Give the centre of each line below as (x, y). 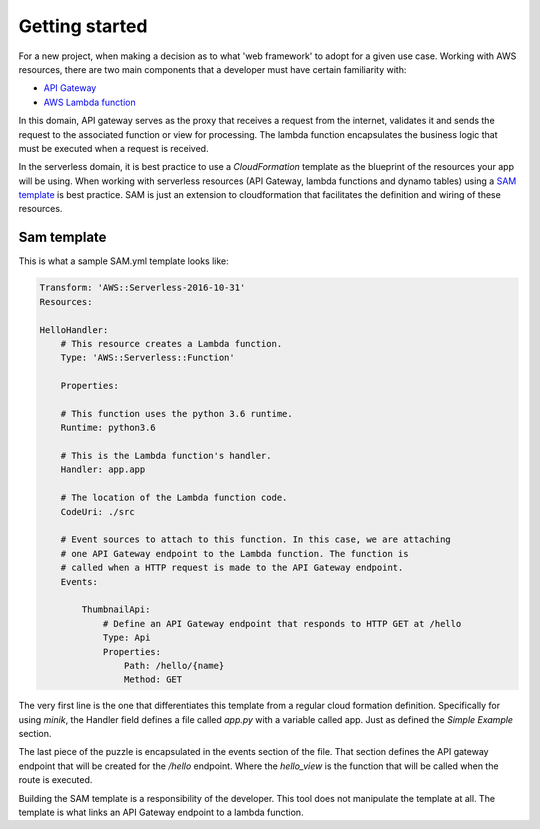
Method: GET (153, 679)
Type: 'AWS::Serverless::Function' (147, 358)
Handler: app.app (103, 469)
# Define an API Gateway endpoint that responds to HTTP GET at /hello (282, 623)
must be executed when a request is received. (113, 148)
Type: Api (126, 638)
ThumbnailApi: (116, 609)
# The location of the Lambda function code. (174, 498)
